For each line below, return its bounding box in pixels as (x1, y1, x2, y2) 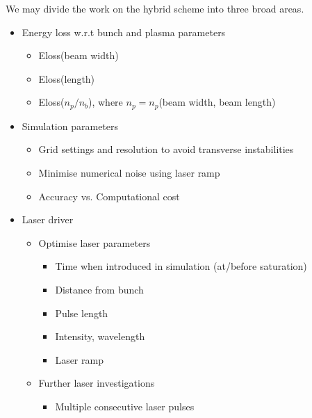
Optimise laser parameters (38, 235, 151, 250)
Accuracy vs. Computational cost (38, 188, 180, 203)
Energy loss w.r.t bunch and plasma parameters (22, 24, 226, 39)
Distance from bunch (55, 282, 144, 296)
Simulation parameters (22, 118, 119, 133)
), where (88, 95, 123, 109)
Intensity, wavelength (55, 329, 145, 344)
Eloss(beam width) (38, 48, 119, 63)
